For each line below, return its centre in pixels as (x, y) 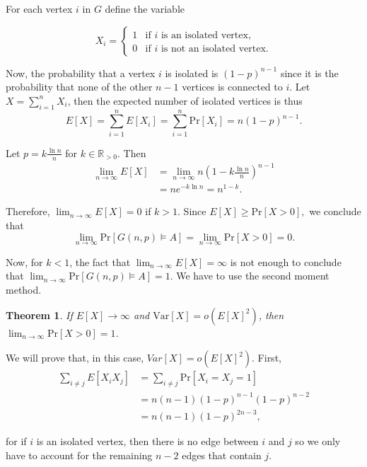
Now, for (24, 261)
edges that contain (222, 455)
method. (24, 289)
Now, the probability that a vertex (81, 73)
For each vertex (39, 8)
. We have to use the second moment (250, 276)
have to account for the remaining (79, 455)
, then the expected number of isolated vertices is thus (185, 100)
